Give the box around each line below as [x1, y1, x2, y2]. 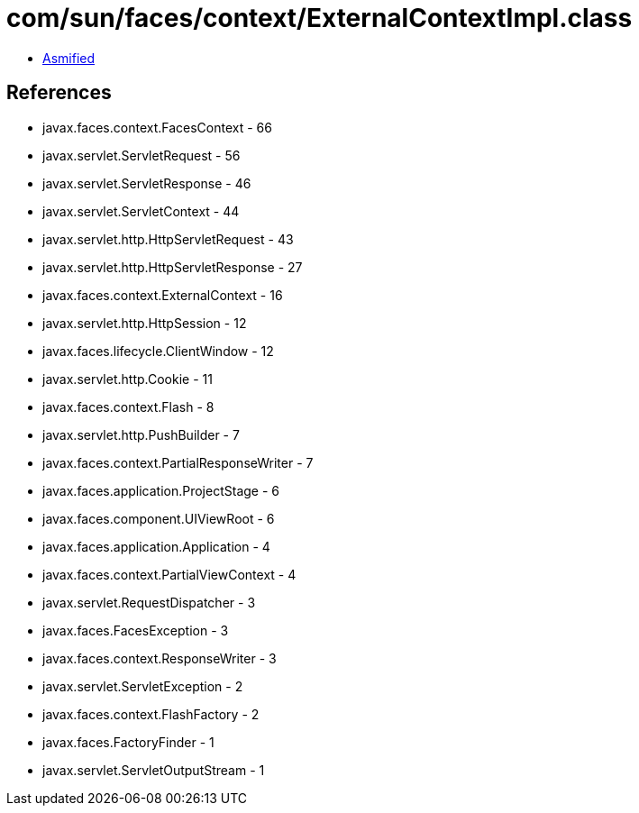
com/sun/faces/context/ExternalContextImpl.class [6, 3, 633, 33]
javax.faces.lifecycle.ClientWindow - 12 [42, 343, 274, 359]
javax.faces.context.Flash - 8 [42, 398, 215, 415]
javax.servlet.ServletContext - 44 [42, 203, 240, 219]
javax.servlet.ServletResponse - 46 [42, 175, 251, 191]
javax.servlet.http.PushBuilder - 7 [42, 426, 240, 443]
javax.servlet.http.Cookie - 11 [42, 370, 213, 387]
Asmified [42, 50, 96, 66]
